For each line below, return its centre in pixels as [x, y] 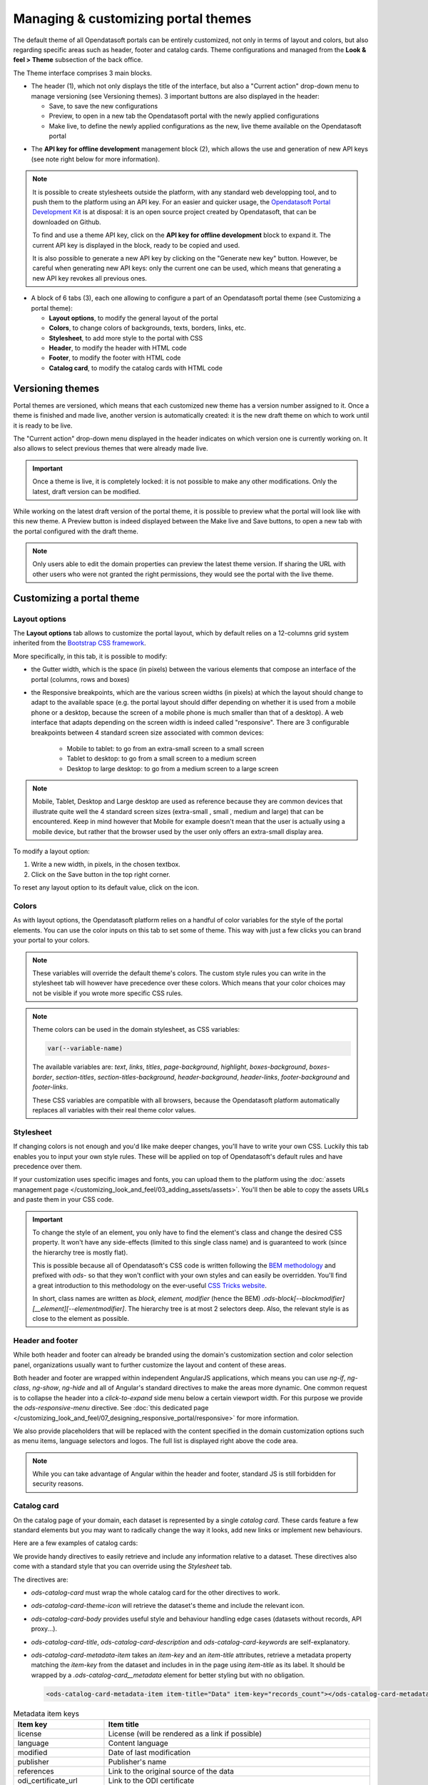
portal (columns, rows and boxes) [80, 679]
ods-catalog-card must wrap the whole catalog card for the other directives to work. [156, 1592]
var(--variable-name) [85, 1049]
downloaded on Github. [67, 222]
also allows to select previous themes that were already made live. [111, 448]
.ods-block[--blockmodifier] [304, 1299]
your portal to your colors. [51, 940]
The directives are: [41, 1579]
